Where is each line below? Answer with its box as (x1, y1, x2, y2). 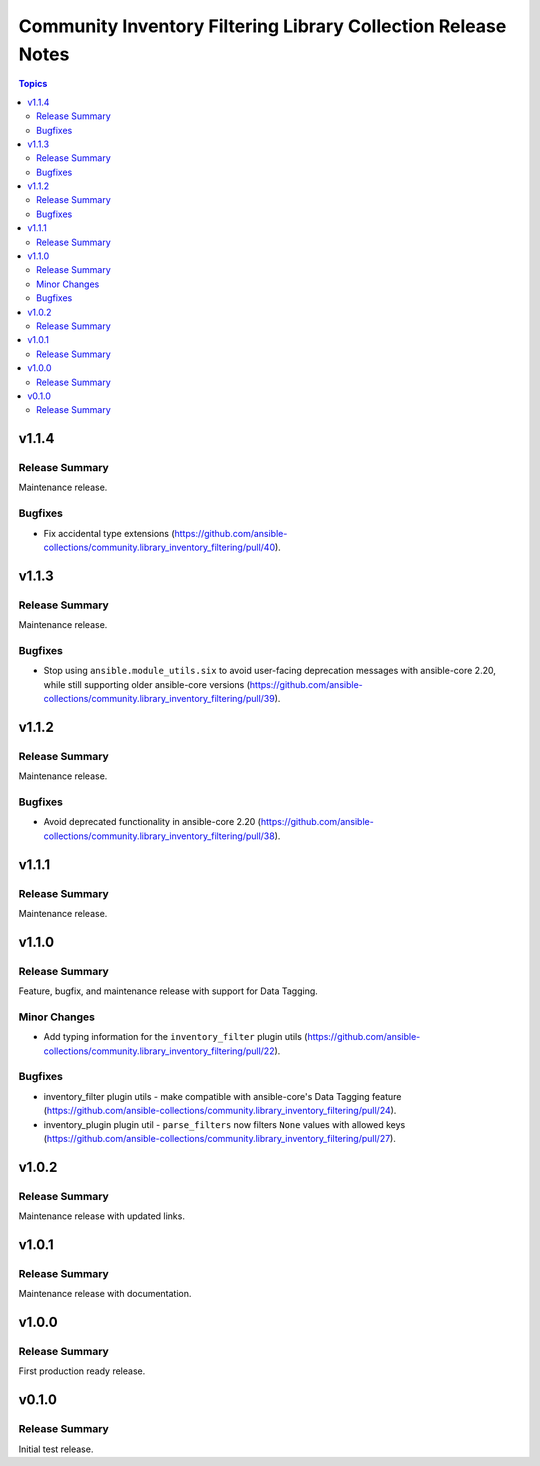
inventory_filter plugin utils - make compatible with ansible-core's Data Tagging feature (43, 1090, 402, 1102)
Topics (18, 78, 48, 90)
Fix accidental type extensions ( (43, 527, 175, 539)
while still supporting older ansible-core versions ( (43, 678, 250, 690)
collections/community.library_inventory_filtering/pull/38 (43, 830, 275, 842)
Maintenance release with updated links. (18, 1210, 185, 1222)
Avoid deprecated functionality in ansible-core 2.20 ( (43, 816, 262, 828)
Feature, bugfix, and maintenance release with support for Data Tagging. (18, 985, 319, 997)
